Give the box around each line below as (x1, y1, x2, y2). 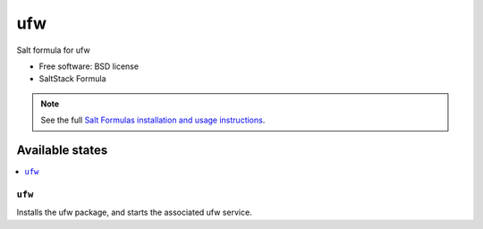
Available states (16, 142, 108, 157)
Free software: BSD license (38, 61, 139, 72)
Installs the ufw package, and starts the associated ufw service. (16, 207, 252, 218)
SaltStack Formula (38, 73, 106, 84)
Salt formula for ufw (16, 45, 90, 55)
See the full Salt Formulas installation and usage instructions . (40, 114, 266, 125)
